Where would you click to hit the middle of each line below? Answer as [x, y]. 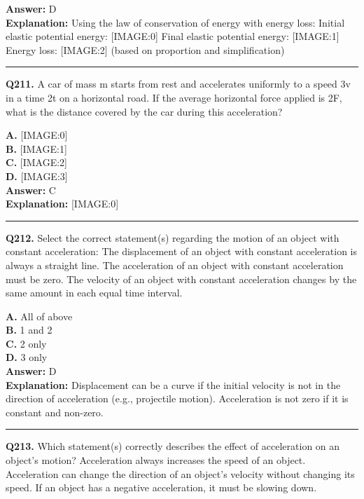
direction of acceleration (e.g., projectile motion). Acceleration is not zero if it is [177, 398]
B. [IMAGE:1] [36, 148]
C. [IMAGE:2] [36, 162]
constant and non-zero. [55, 412]
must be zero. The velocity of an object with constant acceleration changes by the [181, 279]
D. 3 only [27, 357]
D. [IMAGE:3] [37, 176]
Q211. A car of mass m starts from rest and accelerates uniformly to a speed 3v [178, 84]
